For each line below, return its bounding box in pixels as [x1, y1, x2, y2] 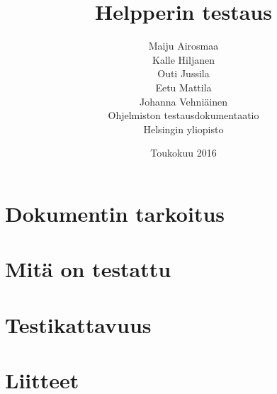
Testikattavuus [5, 310, 152, 339]
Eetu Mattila [155, 79, 212, 94]
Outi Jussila [157, 66, 210, 81]
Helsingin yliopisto [143, 121, 224, 136]
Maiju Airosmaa [148, 38, 219, 53]
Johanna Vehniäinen [140, 94, 227, 108]
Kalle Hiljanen [152, 52, 215, 67]
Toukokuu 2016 [150, 145, 217, 160]
